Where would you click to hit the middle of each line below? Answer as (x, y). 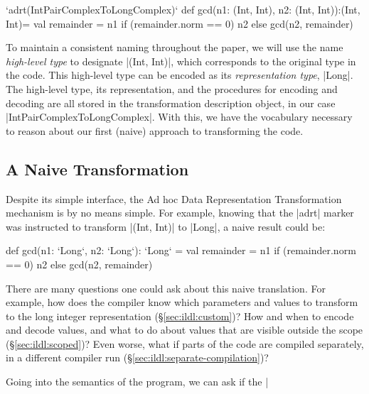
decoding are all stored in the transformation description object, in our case (171, 103)
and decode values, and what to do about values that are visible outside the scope (184, 330)
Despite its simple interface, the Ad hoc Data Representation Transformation (174, 198)
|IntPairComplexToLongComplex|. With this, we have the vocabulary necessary (179, 117)
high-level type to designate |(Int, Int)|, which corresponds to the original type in (181, 61)
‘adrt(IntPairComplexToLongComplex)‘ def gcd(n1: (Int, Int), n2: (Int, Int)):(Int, (183, 9)
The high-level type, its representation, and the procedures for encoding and (172, 88)
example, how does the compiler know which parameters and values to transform (182, 302)
